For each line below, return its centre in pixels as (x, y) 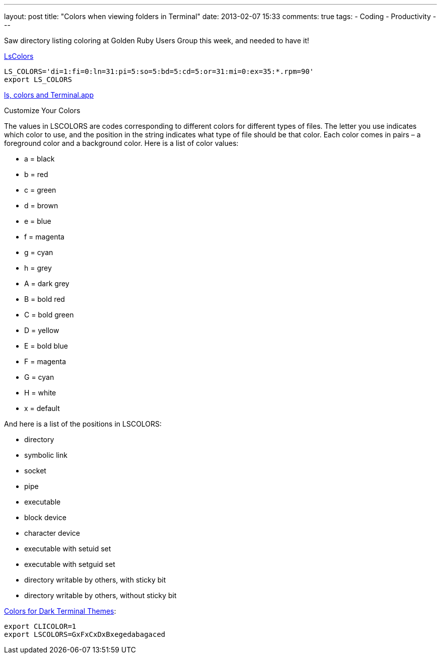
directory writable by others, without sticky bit (100, 595)
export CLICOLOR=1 (40, 626)
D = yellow (42, 330)
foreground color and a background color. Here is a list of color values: (121, 143)
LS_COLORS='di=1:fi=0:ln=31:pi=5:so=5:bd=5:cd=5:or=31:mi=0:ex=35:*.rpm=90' (159, 71)
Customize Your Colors (42, 110)
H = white (40, 393)
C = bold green (49, 315)
